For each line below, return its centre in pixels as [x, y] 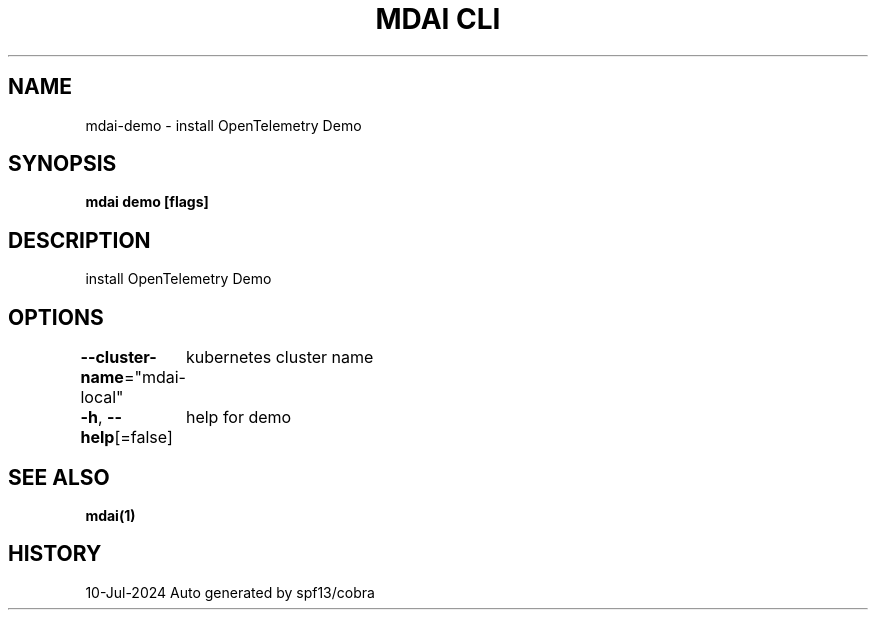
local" [102, 397]
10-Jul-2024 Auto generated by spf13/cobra [230, 592]
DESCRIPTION [79, 240]
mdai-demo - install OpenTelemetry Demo [223, 125]
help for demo [238, 417]
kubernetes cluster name [279, 357]
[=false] [143, 437]
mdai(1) [110, 515]
